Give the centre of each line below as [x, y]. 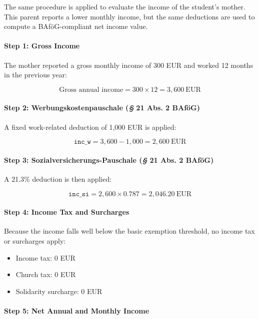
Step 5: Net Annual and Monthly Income [77, 310]
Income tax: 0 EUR [45, 257]
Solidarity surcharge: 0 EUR [59, 291]
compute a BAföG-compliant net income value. [76, 26]
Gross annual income [91, 90]
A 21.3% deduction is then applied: [58, 178]
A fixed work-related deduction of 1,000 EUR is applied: [90, 127]
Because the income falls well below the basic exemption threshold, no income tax [129, 231]
